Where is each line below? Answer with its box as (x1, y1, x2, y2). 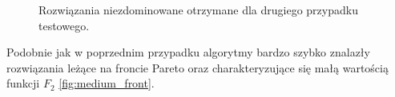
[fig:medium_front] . (58, 75, 155, 91)
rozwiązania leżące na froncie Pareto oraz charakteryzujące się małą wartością (6, 59, 389, 76)
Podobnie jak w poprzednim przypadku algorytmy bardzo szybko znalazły (6, 44, 370, 60)
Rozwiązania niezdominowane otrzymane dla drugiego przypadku (38, 2, 358, 17)
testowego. (38, 17, 90, 33)
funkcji (6, 75, 40, 91)
